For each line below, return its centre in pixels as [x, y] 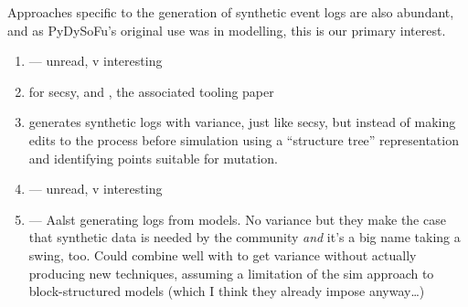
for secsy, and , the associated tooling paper [151, 91]
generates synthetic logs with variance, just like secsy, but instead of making [242, 122]
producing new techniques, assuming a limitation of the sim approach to [231, 273]
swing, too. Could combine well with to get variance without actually [223, 254]
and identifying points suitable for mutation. [153, 158]
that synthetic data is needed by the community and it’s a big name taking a [245, 237]
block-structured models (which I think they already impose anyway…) [227, 291]
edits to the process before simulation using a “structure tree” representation [244, 139]
